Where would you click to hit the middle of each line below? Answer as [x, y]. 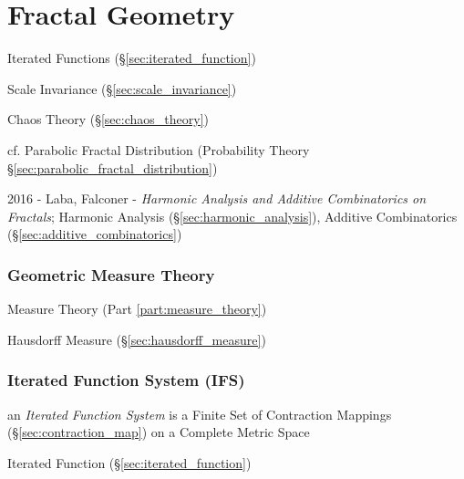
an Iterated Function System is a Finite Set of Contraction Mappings [200, 414]
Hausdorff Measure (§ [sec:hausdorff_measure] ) [137, 339]
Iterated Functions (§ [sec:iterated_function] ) [132, 58]
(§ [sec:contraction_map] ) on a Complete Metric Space [159, 432]
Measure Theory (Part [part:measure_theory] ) [137, 309]
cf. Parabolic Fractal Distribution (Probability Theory [159, 149]
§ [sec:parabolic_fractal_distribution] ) [113, 167]
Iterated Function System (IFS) [126, 380]
